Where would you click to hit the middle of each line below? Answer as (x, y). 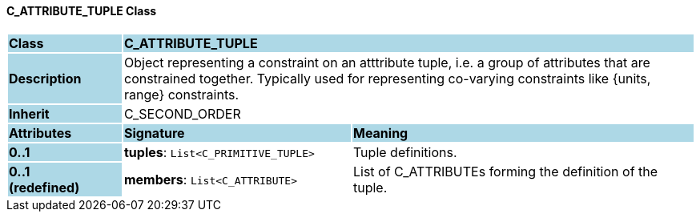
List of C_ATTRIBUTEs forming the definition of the (505, 171)
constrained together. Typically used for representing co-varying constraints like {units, (387, 78)
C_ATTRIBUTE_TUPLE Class (82, 11)
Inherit (29, 113)
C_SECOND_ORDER (182, 113)
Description (45, 78)
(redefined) (44, 187)
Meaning (380, 133)
